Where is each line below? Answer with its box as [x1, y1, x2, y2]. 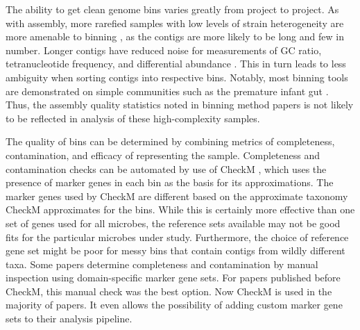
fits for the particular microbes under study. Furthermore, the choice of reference [6, 229, 349, 244]
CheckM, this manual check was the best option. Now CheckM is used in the [6, 283, 332, 298]
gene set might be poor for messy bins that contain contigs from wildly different [6, 243, 345, 258]
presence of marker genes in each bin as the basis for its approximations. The [6, 175, 334, 190]
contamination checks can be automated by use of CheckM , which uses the [6, 161, 327, 176]
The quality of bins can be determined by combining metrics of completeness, [6, 134, 335, 149]
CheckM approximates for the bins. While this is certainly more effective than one [6, 202, 355, 217]
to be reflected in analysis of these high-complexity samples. [6, 110, 260, 125]
